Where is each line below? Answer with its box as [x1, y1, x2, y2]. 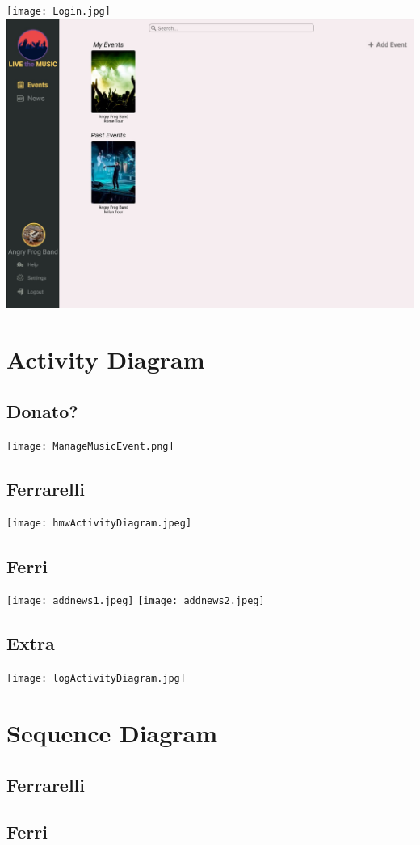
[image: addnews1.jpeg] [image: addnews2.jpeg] [6, 595, 265, 607]
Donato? [6, 398, 78, 423]
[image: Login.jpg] [6, 6, 111, 17]
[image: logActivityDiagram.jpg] [6, 673, 186, 685]
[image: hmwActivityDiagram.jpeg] [6, 518, 192, 530]
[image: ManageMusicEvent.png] [6, 440, 174, 452]
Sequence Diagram [6, 716, 218, 750]
